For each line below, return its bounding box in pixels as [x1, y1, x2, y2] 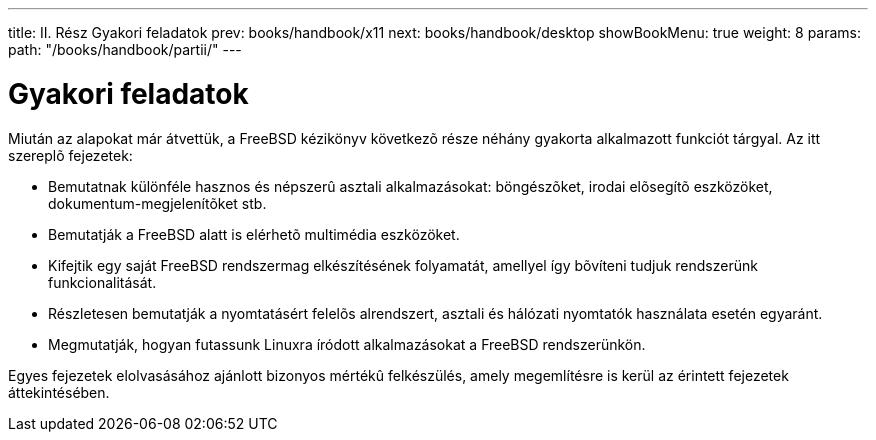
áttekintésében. [8, 383, 110, 401]
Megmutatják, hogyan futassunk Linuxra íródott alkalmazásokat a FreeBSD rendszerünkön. [48, 335, 646, 353]
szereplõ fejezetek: [8, 146, 133, 164]
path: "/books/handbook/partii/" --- [8, 41, 242, 58]
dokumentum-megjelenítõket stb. [48, 194, 267, 212]
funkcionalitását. [48, 273, 157, 291]
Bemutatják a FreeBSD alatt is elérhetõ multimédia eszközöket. [48, 225, 460, 243]
